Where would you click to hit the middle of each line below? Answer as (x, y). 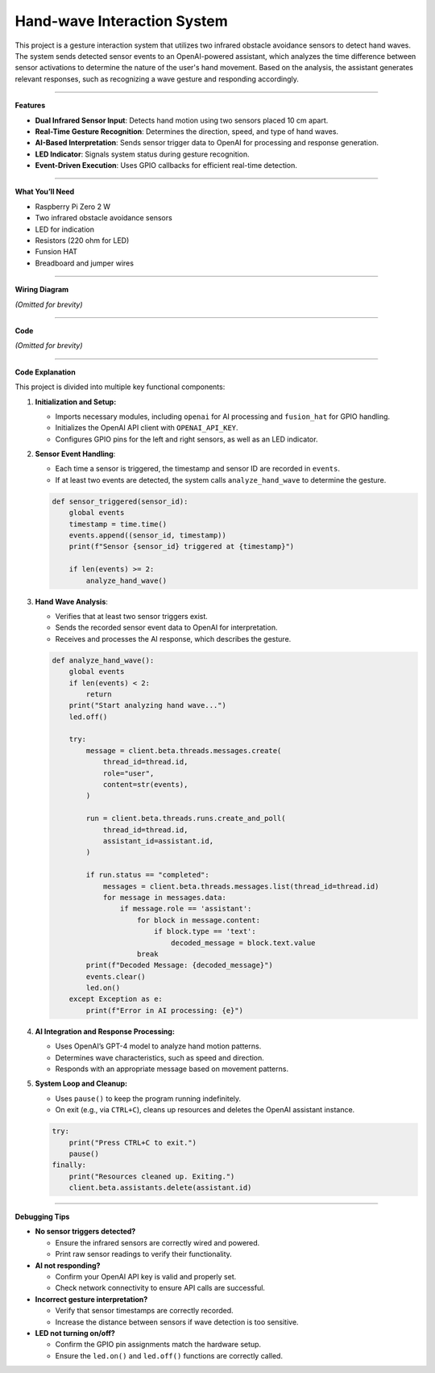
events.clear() (116, 976)
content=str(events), (145, 785)
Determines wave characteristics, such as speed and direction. (160, 1057)
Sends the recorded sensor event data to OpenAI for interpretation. (166, 628)
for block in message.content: (199, 920)
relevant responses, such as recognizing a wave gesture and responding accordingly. (157, 79)
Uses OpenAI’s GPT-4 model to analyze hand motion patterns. (158, 1046)
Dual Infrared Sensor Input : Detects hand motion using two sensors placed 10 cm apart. (182, 120)
